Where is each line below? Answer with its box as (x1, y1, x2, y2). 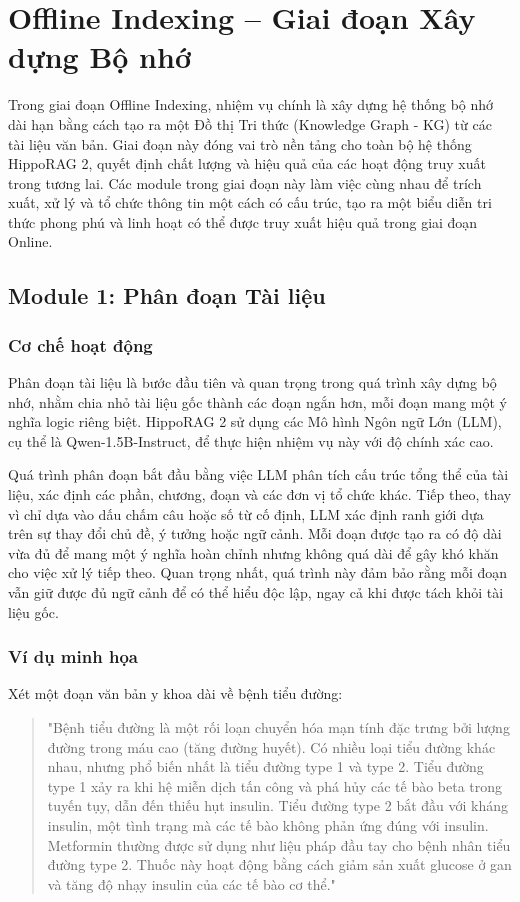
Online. (8, 231, 53, 252)
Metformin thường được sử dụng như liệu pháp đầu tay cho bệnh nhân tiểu (47, 834, 511, 855)
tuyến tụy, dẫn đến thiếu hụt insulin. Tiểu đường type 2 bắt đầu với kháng (47, 795, 509, 816)
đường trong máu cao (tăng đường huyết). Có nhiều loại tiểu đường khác (47, 736, 496, 757)
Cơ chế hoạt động (8, 332, 153, 357)
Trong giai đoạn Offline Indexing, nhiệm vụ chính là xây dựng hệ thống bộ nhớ (8, 94, 494, 115)
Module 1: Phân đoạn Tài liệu (8, 280, 326, 311)
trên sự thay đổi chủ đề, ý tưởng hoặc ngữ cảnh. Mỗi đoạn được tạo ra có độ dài (8, 523, 502, 544)
